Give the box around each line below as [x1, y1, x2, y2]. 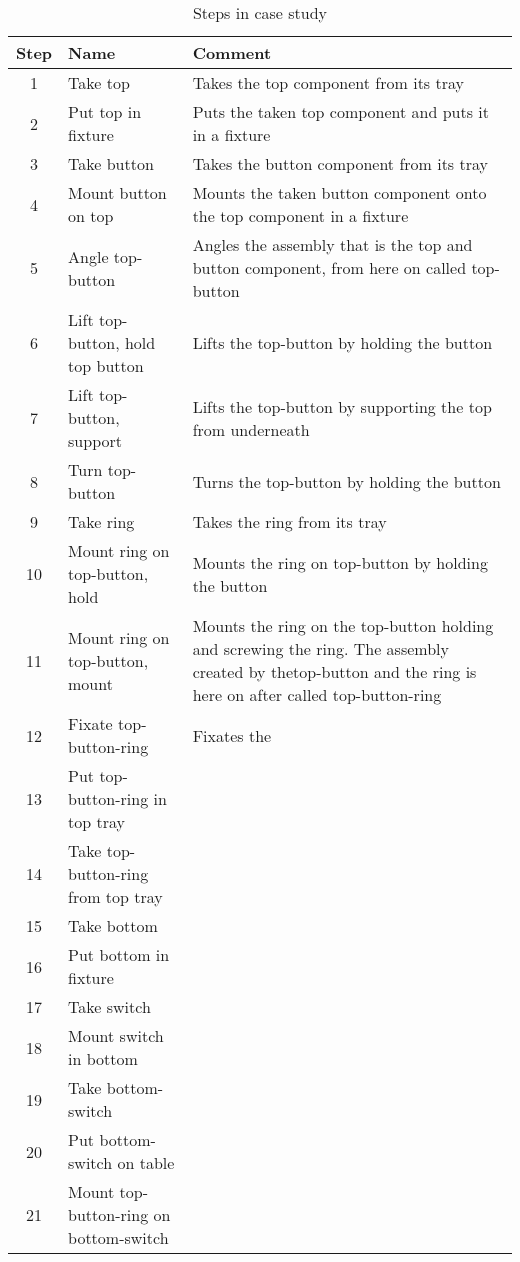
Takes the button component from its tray [192, 152, 489, 175]
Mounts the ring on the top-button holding [192, 614, 494, 637]
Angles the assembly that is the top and [192, 233, 473, 256]
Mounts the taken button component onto [192, 181, 487, 204]
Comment [192, 41, 272, 64]
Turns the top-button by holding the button [192, 469, 501, 493]
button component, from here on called [192, 256, 467, 279]
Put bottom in [68, 943, 170, 966]
